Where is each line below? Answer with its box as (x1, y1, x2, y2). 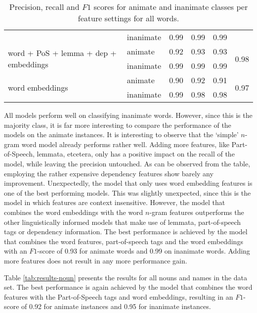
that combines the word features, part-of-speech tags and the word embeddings (4, 236, 243, 246)
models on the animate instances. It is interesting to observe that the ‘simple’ (4, 129, 239, 140)
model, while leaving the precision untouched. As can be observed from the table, (4, 158, 251, 168)
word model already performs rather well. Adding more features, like (21, 139, 229, 149)
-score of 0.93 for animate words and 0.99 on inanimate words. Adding (37, 246, 250, 256)
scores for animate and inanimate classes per (93, 1, 248, 12)
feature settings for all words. (78, 12, 179, 24)
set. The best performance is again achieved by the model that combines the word (4, 282, 253, 292)
